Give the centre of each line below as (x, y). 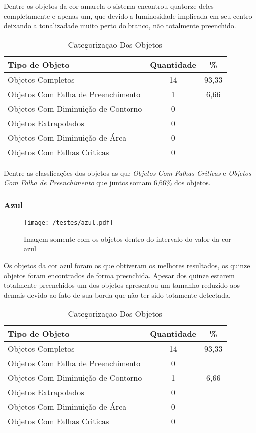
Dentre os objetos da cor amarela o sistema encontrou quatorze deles (109, 6)
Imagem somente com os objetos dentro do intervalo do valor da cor (128, 238)
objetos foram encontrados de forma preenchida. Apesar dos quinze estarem (119, 275)
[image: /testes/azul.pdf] (68, 223)
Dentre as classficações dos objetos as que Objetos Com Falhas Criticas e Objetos (128, 173)
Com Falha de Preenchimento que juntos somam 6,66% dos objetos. (107, 183)
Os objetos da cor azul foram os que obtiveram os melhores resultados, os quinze (127, 265)
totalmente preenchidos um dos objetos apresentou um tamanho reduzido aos (122, 285)
